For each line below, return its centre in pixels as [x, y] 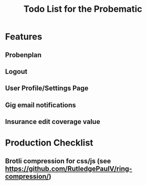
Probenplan [23, 55]
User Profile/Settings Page [47, 88]
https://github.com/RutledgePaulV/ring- [69, 169]
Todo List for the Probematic [83, 9]
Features [24, 37]
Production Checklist [49, 143]
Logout [16, 72]
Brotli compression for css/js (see [58, 161]
